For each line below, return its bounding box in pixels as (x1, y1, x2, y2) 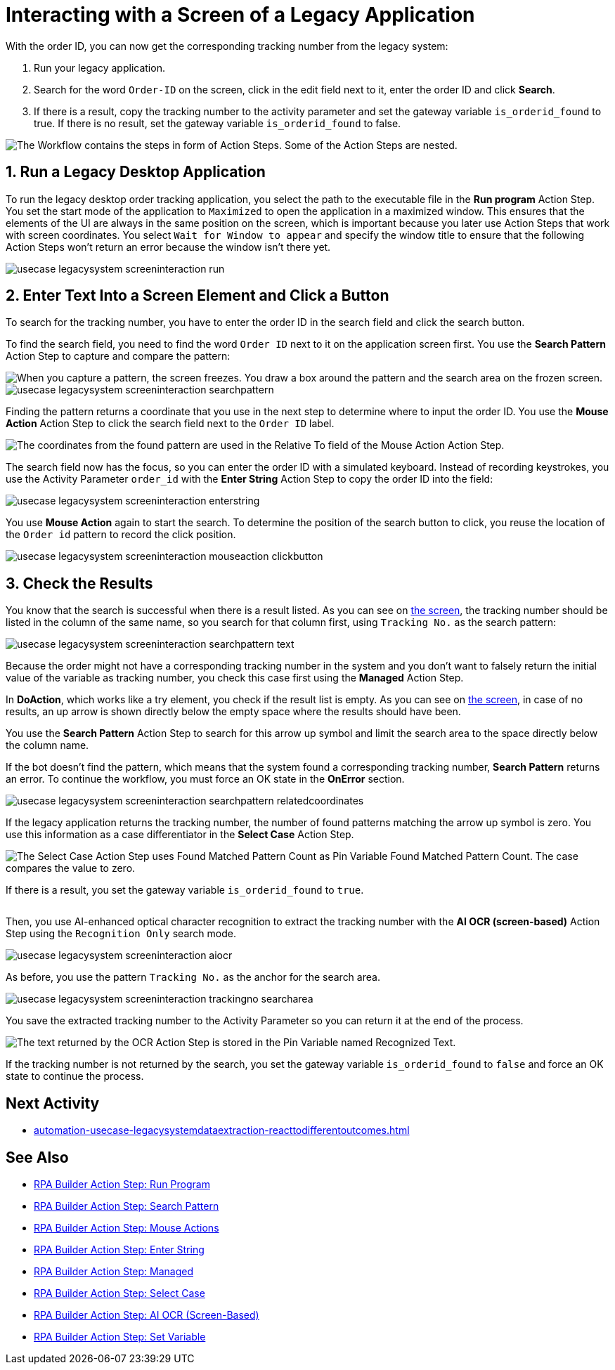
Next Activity (6, 1094, 100, 1112)
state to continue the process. (6, 1070, 144, 1083)
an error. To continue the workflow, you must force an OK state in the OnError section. (6, 773, 405, 785)
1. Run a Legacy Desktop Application (6, 163, 266, 181)
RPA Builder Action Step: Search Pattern (34, 1199, 219, 1212)
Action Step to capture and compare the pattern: (6, 350, 231, 363)
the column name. (6, 739, 89, 752)
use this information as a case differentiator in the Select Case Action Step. (6, 828, 354, 841)
